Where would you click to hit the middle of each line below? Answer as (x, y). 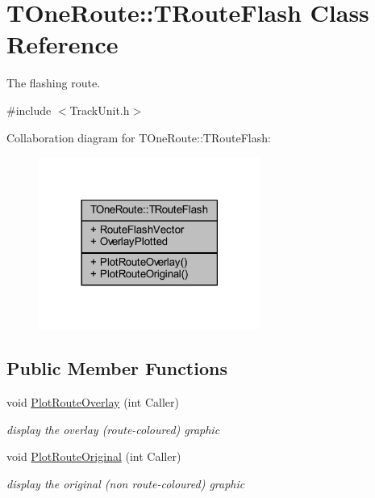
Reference (62, 44)
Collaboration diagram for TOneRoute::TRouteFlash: (139, 137)
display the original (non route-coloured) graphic (126, 483)
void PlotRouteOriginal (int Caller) (94, 456)
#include (29, 110)
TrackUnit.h (100, 110)
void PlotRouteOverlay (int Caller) (93, 402)
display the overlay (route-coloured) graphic (113, 429)
